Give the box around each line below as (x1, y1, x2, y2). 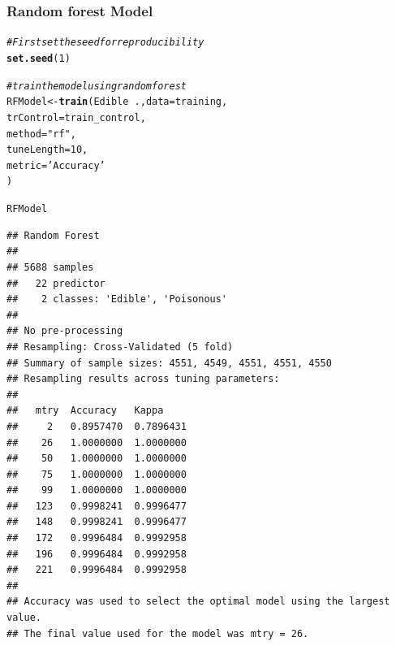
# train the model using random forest (6, 80, 187, 92)
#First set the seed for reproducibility (6, 37, 204, 49)
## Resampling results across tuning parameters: (6, 373, 280, 385)
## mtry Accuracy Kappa (6, 405, 164, 417)
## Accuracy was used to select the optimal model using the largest (6, 596, 390, 608)
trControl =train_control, (6, 111, 146, 124)
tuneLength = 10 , (6, 144, 88, 156)
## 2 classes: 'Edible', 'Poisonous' (6, 293, 228, 306)
